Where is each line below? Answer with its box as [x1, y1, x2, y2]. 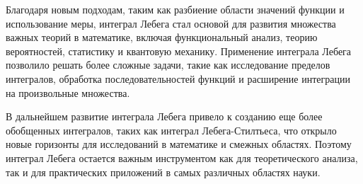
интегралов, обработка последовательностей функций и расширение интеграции [6, 71, 350, 86]
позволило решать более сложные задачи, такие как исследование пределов [6, 57, 330, 72]
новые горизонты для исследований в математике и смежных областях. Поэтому [6, 137, 352, 151]
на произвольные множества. [6, 85, 130, 100]
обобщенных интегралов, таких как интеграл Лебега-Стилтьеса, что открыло [6, 122, 337, 137]
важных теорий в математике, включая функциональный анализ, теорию [6, 30, 318, 45]
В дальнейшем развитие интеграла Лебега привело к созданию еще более [6, 109, 323, 124]
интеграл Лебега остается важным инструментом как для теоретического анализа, [6, 150, 358, 165]
